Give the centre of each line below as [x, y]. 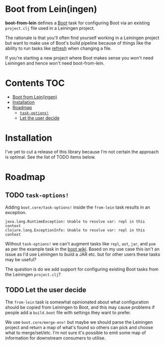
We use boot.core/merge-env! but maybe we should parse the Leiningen [79, 322]
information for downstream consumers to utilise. [55, 338]
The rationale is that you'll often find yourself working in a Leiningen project [82, 38]
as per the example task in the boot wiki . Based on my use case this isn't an [82, 249]
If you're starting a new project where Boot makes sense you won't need [79, 57]
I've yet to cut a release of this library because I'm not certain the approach [82, 152]
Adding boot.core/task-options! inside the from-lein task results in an [78, 207]
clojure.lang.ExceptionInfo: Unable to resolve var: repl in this [75, 230]
